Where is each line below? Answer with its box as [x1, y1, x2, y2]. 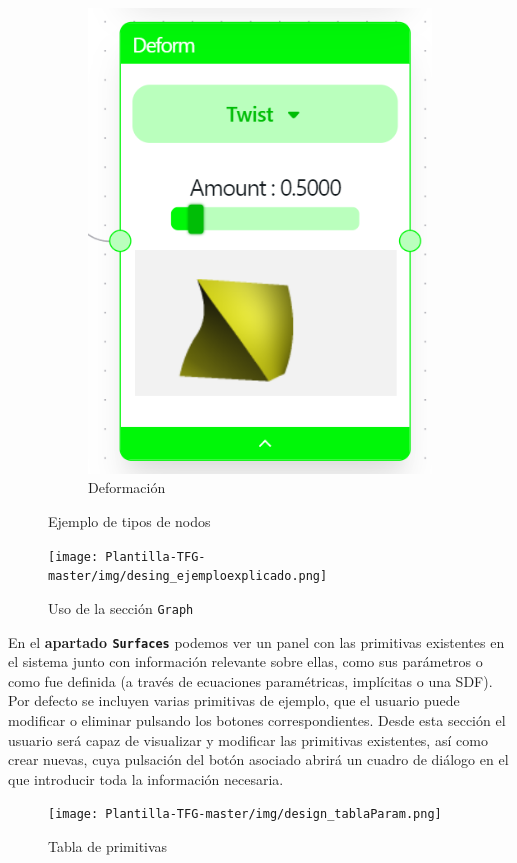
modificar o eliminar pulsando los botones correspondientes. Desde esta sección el [8, 709, 506, 730]
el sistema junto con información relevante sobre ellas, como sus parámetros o [8, 651, 483, 672]
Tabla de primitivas [48, 836, 168, 857]
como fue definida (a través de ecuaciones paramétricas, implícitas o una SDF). [8, 670, 493, 691]
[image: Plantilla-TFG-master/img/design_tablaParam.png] [48, 807, 442, 822]
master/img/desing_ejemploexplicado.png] [48, 569, 328, 584]
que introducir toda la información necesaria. [8, 768, 284, 789]
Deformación [88, 477, 166, 498]
